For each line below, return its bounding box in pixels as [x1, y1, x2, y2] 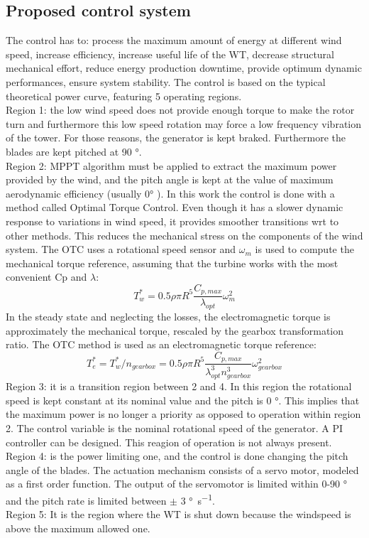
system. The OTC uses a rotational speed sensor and [6, 242, 236, 257]
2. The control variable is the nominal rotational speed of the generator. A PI [6, 420, 343, 435]
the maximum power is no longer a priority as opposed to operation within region [6, 407, 361, 421]
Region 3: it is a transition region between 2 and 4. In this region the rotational [6, 379, 352, 394]
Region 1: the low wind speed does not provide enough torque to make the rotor [6, 102, 355, 117]
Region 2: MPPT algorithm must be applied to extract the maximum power [6, 158, 337, 173]
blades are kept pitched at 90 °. [6, 144, 142, 158]
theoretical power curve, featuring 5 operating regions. [6, 88, 242, 103]
